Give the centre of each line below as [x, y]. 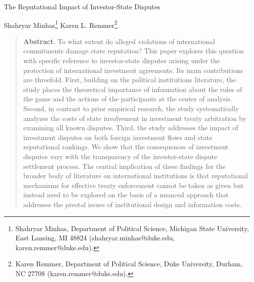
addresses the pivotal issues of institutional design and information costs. [132, 204]
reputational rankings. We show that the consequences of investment [126, 147]
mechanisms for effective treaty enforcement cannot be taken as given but [133, 185]
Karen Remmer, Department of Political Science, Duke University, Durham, [129, 264]
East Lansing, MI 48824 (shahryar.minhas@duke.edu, [95, 238]
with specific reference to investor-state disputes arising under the [122, 60]
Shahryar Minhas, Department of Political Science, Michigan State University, [132, 228]
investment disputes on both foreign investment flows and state [118, 137]
